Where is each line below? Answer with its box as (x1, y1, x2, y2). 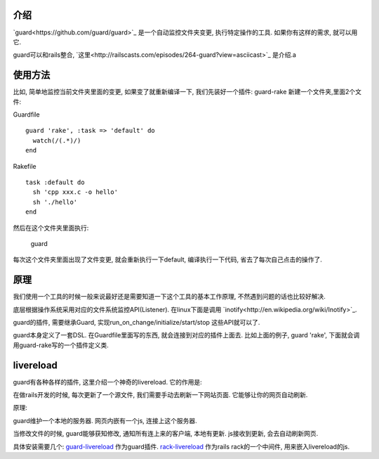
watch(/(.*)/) (32, 136, 81, 144)
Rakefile (13, 162, 36, 170)
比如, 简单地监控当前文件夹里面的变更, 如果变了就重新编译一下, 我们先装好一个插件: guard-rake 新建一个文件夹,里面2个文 (13, 88, 361, 96)
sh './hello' (32, 198, 78, 206)
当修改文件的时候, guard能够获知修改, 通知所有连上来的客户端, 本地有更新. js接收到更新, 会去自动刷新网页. (13, 429, 319, 438)
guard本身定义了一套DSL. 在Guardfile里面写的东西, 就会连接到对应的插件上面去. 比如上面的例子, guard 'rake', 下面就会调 (13, 331, 360, 340)
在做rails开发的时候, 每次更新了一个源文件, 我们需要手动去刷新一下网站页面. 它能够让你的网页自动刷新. (13, 391, 308, 399)
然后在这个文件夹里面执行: (13, 224, 89, 232)
